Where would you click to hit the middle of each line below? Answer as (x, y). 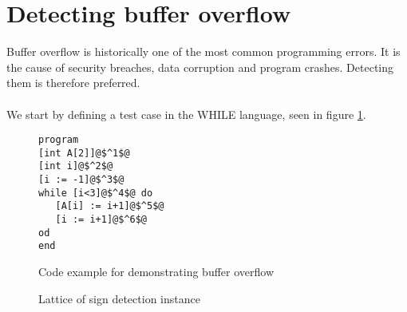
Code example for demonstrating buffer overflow (156, 271)
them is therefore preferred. (73, 83)
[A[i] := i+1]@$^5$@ (110, 206)
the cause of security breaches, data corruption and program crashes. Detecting (200, 67)
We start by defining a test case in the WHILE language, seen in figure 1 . (186, 114)
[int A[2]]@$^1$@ (84, 153)
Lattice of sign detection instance (119, 298)
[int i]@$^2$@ (76, 166)
